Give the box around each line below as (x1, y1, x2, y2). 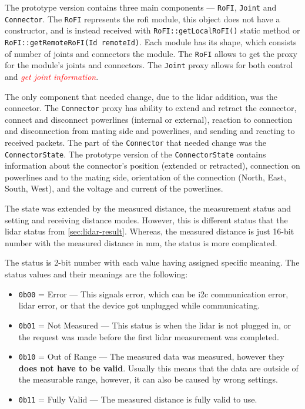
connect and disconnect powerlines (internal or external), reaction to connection (5, 113, 293, 125)
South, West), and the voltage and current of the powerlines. (5, 182, 223, 195)
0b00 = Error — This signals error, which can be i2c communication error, (18, 287, 289, 300)
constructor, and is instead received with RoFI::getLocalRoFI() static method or (5, 24, 300, 36)
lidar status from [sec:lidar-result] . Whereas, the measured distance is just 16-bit (5, 225, 294, 237)
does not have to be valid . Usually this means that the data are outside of (18, 361, 299, 374)
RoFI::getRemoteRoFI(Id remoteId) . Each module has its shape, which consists (5, 35, 297, 48)
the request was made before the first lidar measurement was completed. (18, 330, 279, 343)
